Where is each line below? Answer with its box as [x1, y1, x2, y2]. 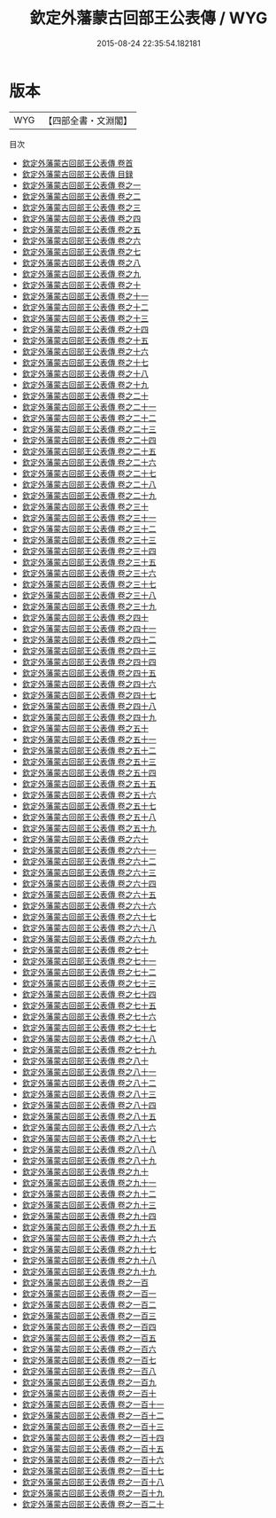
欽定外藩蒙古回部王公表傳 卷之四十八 [21, 700, 157, 711]
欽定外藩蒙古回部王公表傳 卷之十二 [21, 301, 149, 312]
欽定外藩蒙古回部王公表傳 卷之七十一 [21, 955, 157, 966]
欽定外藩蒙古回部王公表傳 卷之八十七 [21, 1132, 157, 1144]
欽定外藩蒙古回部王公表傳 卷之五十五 [21, 778, 157, 789]
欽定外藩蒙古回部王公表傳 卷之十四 [21, 324, 149, 334]
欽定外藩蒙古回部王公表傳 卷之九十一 [21, 1177, 157, 1188]
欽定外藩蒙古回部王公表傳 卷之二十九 [21, 489, 157, 501]
